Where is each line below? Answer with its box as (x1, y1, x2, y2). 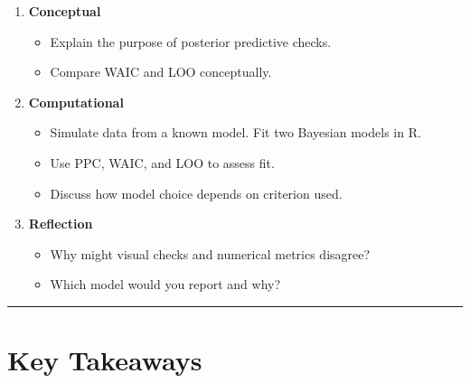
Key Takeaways (7, 341, 202, 378)
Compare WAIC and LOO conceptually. (50, 62, 272, 81)
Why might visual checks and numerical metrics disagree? (50, 244, 371, 263)
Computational (28, 92, 124, 111)
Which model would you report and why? (50, 275, 281, 294)
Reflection (28, 214, 93, 233)
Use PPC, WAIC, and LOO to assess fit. (50, 153, 275, 172)
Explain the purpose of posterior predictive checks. (50, 32, 332, 51)
